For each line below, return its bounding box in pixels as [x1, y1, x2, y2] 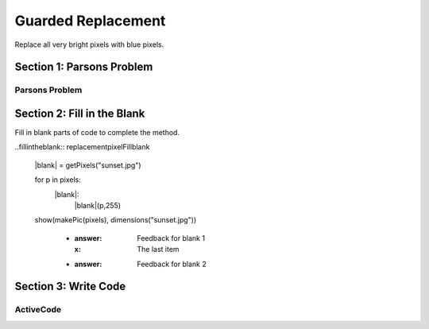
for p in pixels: [34, 175, 81, 184]
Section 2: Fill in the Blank [14, 106, 145, 120]
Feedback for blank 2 [137, 259, 207, 269]
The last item [137, 245, 180, 254]
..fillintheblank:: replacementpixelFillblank [14, 142, 150, 152]
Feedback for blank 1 [137, 233, 206, 242]
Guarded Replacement [14, 12, 166, 29]
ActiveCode [14, 304, 62, 315]
